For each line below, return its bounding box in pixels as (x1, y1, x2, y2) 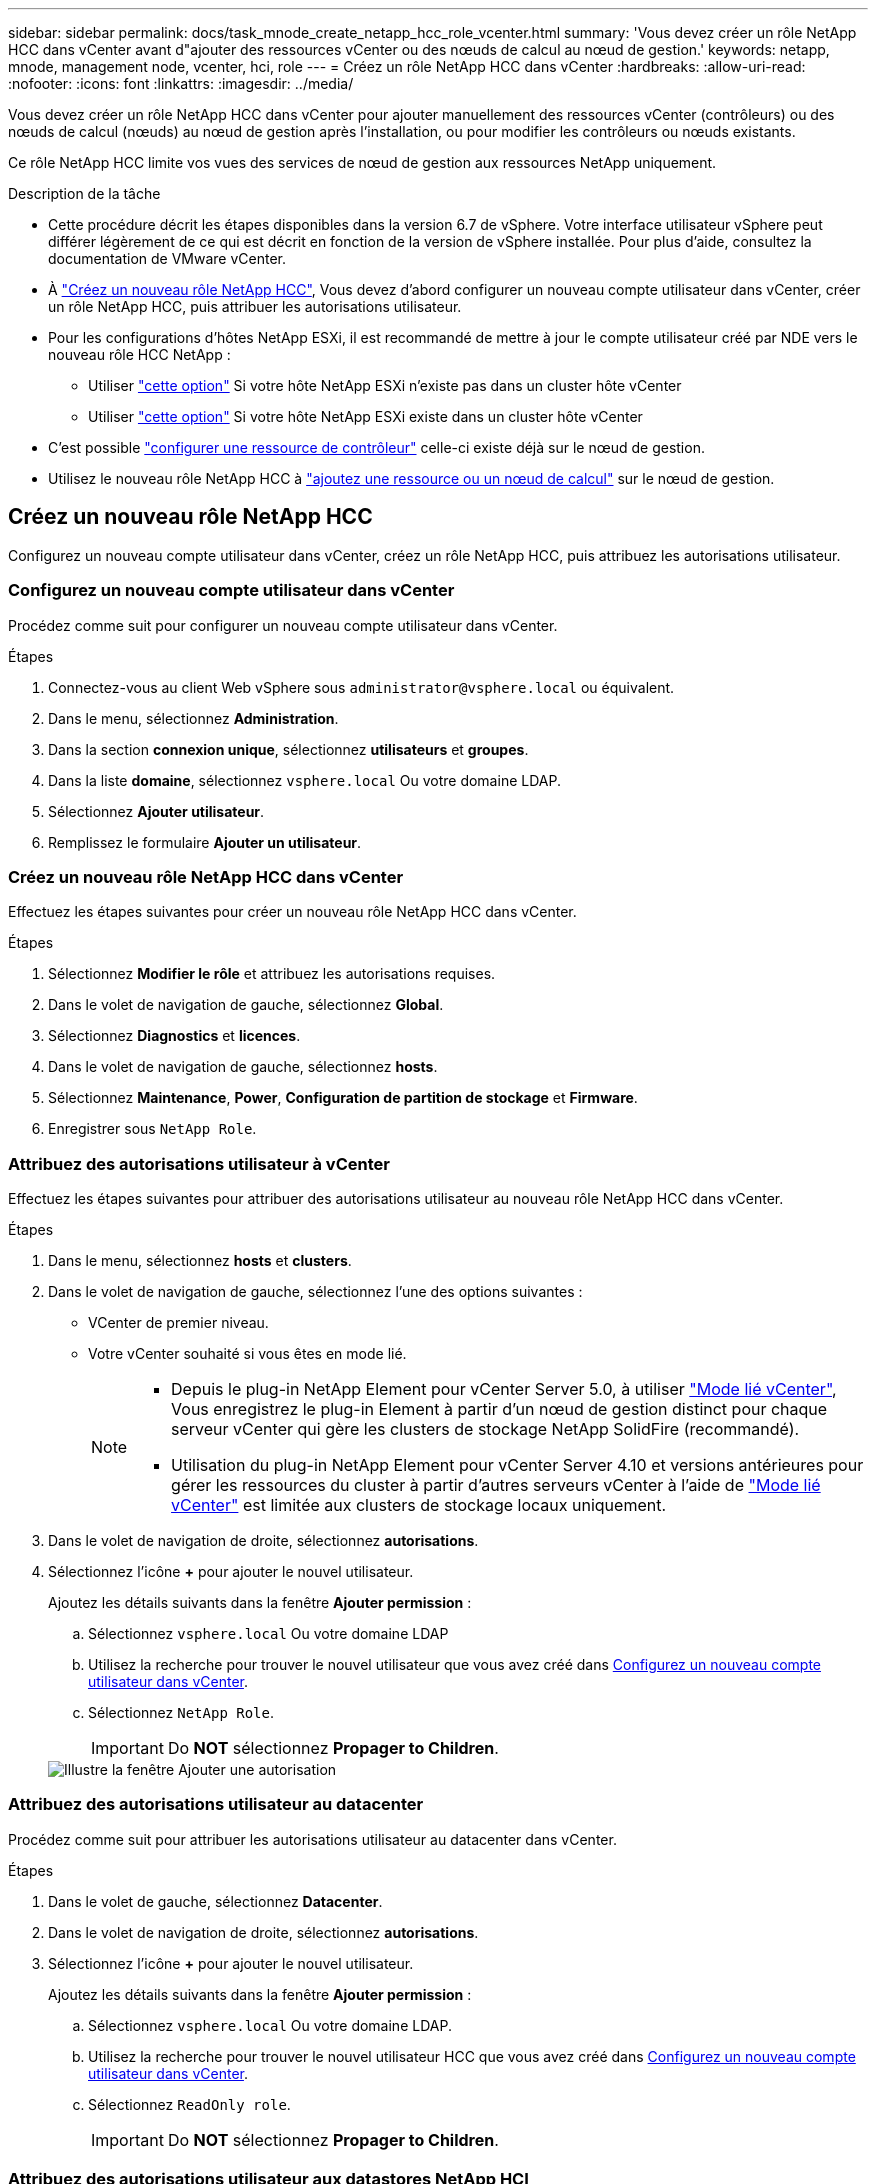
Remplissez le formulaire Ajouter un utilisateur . (48, 833, 362, 851)
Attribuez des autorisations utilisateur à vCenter (8, 1153, 390, 1174)
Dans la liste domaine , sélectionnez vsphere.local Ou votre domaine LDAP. (48, 771, 561, 789)
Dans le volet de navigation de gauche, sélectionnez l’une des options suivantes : (48, 1283, 583, 1301)
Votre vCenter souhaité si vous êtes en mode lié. (88, 1345, 407, 1363)
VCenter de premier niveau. (88, 1314, 269, 1332)
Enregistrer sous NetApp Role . (48, 1120, 257, 1138)
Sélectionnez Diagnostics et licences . (48, 1027, 301, 1045)
